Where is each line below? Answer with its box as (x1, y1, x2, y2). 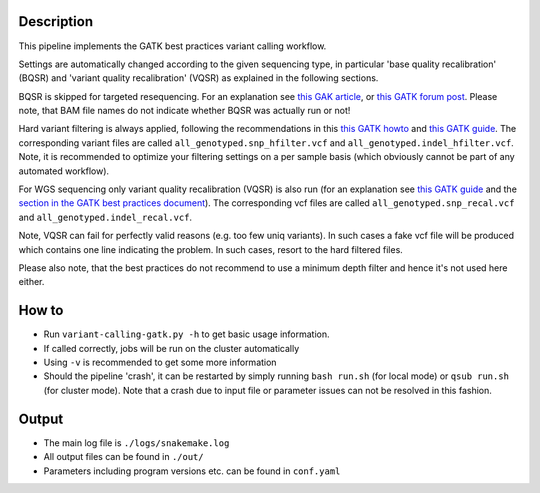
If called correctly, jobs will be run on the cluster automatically (43, 342, 300, 354)
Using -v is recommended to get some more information (43, 356, 277, 369)
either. (18, 276, 45, 288)
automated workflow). (18, 165, 110, 177)
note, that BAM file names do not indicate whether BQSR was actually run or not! (18, 105, 351, 117)
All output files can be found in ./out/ (43, 451, 204, 463)
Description (18, 13, 94, 30)
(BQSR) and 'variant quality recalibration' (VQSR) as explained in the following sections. (18, 72, 379, 84)
